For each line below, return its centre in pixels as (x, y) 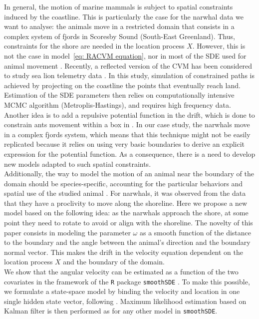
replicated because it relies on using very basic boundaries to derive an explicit (125, 144)
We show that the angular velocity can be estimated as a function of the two (121, 272)
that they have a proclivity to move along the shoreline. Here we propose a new (126, 203)
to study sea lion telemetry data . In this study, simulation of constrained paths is (129, 75)
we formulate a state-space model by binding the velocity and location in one (122, 291)
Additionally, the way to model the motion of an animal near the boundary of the (129, 174)
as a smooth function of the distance (195, 232)
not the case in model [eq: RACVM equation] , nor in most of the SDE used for (125, 55)
